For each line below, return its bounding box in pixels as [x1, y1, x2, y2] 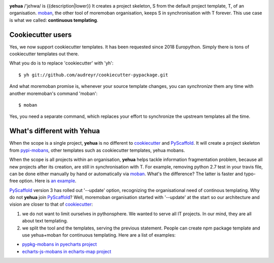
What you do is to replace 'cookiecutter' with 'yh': [9, 60, 114, 66]
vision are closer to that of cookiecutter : [9, 201, 93, 208]
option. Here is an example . [19, 178, 77, 184]
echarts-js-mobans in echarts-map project [22, 248, 112, 254]
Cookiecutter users [9, 30, 72, 39]
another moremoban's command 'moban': [9, 90, 98, 96]
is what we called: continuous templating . [9, 17, 98, 23]
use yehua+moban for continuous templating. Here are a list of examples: [22, 232, 176, 238]
